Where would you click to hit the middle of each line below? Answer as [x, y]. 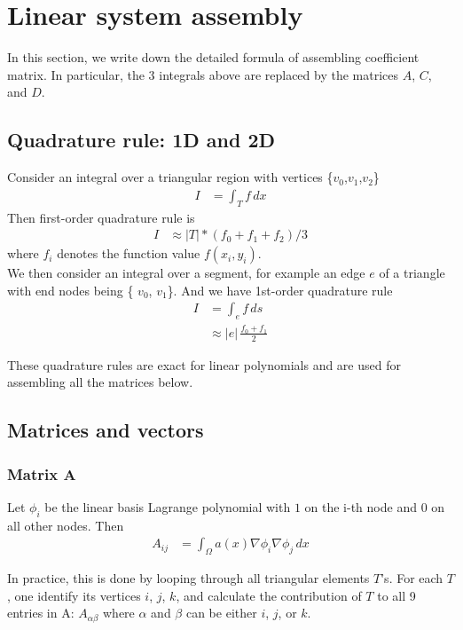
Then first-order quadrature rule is [101, 217]
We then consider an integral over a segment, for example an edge [186, 273]
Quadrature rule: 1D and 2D [141, 140]
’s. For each [412, 578]
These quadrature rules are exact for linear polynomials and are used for [204, 364]
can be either [221, 613]
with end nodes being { [71, 290]
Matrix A [42, 473]
